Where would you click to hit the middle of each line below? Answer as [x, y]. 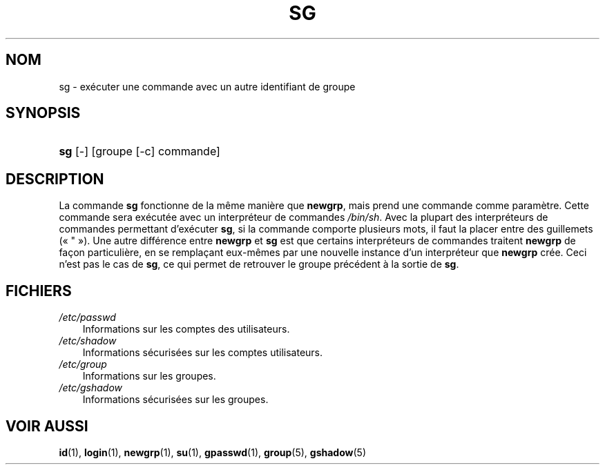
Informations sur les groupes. [149, 376]
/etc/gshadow [91, 388]
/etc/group [83, 364]
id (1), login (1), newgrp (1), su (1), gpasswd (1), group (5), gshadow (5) [213, 452]
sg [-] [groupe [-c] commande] [140, 151]
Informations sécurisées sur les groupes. [175, 400]
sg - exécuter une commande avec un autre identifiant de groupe [207, 86]
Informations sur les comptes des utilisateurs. [186, 329]
